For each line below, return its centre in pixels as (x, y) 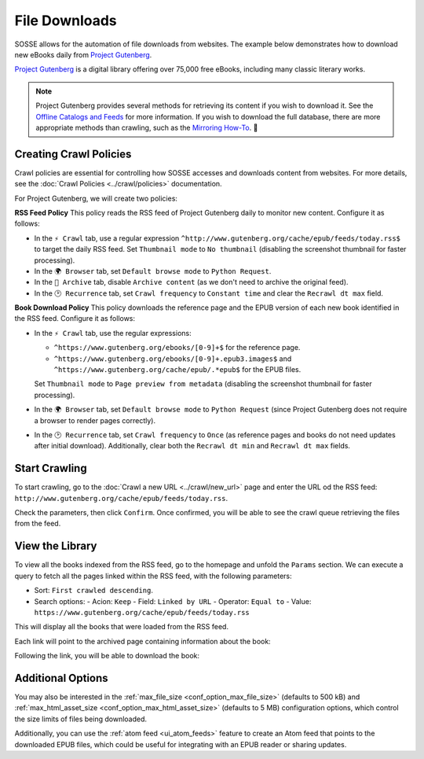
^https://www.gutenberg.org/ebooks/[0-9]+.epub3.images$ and (173, 359)
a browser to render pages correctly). (95, 420)
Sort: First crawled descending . (93, 591)
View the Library (56, 546)
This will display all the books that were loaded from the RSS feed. (122, 627)
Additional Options (62, 678)
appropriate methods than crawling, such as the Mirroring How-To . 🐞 (147, 127)
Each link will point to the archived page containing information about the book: (143, 641)
